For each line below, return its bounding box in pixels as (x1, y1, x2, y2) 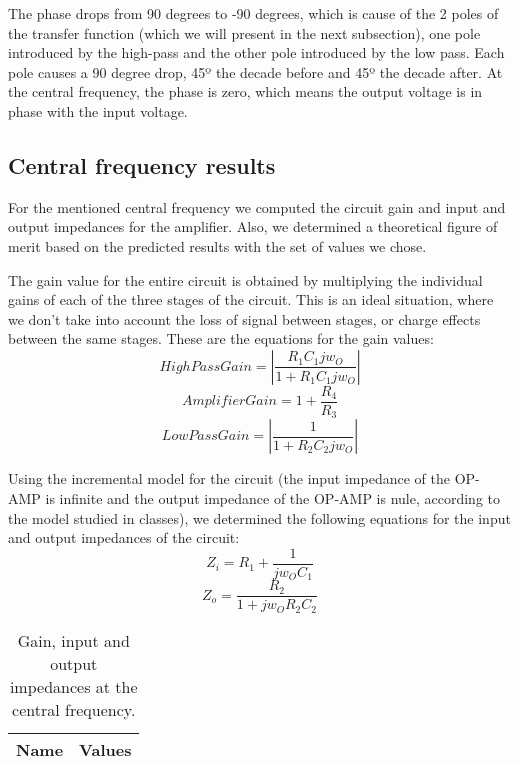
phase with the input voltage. (8, 100, 188, 121)
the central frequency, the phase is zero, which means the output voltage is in (8, 81, 483, 102)
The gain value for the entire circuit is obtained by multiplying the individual (8, 269, 483, 290)
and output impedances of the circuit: (8, 527, 240, 548)
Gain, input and (17, 628, 130, 652)
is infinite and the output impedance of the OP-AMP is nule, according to (45, 488, 500, 509)
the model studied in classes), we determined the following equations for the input (8, 507, 511, 528)
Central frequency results (8, 149, 276, 180)
